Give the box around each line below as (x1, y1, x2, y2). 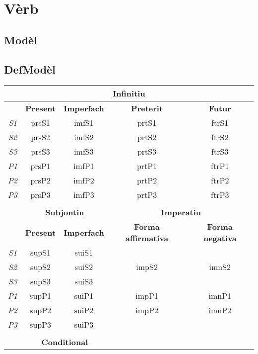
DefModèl (4, 61, 56, 77)
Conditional (41, 336, 88, 348)
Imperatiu (161, 206, 201, 218)
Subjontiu (45, 206, 84, 218)
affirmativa (126, 232, 169, 244)
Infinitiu (113, 88, 145, 99)
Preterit (131, 102, 163, 114)
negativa (203, 232, 237, 244)
